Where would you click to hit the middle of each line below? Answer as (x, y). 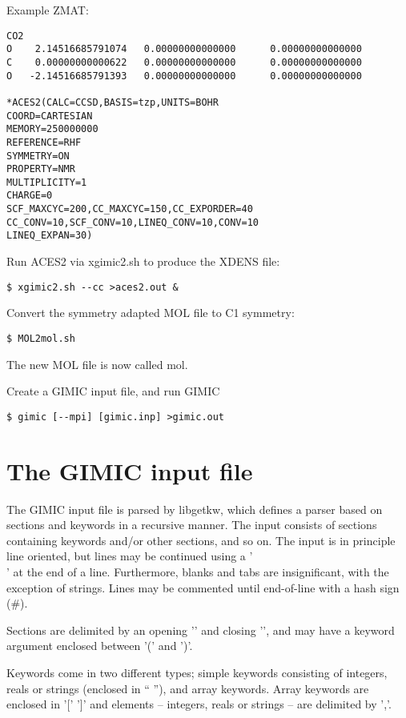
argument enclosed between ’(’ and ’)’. (100, 646)
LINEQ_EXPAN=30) (50, 236)
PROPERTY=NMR (41, 169)
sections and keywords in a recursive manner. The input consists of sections (192, 525)
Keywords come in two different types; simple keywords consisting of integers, (197, 672)
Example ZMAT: (48, 10)
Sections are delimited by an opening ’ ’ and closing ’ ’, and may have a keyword (201, 630)
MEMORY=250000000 (52, 129)
